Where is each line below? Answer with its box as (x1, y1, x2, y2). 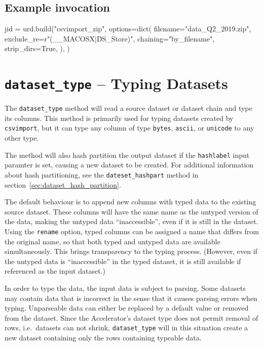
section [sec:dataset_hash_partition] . (5, 179, 121, 190)
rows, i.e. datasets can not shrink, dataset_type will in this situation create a (5, 322, 248, 333)
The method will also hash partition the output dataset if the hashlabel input (5, 149, 250, 160)
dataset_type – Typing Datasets (5, 73, 228, 94)
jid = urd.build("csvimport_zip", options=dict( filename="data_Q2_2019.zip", (5, 23, 251, 34)
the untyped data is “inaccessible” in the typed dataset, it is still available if (5, 255, 241, 266)
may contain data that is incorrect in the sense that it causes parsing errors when (5, 292, 257, 303)
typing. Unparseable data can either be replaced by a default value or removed (5, 302, 249, 313)
